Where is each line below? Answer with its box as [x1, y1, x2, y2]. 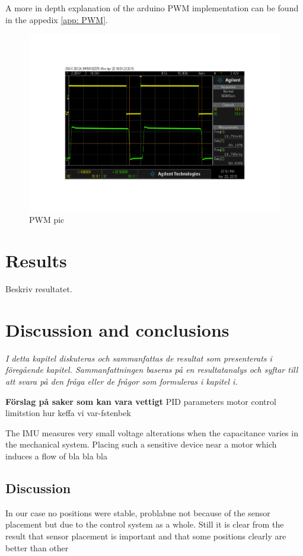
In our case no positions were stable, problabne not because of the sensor [5, 506, 270, 519]
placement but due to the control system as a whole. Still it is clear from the [5, 518, 284, 531]
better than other [5, 541, 69, 554]
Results [5, 248, 67, 273]
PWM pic [29, 213, 65, 226]
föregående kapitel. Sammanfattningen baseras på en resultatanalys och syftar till [5, 363, 298, 376]
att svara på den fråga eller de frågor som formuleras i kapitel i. [5, 375, 238, 388]
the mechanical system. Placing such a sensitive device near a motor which [5, 438, 277, 450]
